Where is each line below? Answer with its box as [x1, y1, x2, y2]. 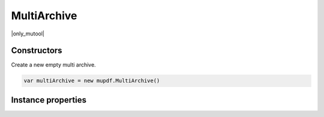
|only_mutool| [11, 30, 45, 37]
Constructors [11, 46, 62, 56]
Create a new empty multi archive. [11, 61, 96, 68]
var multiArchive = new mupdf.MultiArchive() [23, 77, 160, 84]
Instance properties [11, 95, 87, 105]
